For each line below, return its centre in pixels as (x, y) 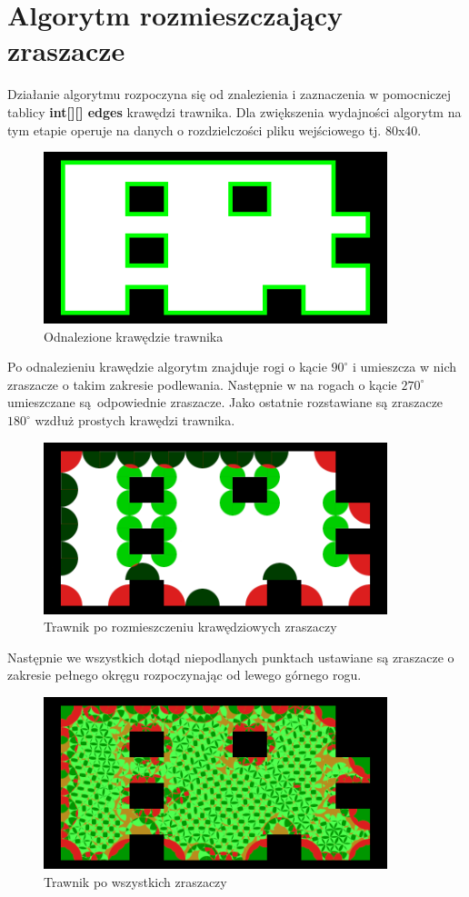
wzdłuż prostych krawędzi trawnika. (135, 420)
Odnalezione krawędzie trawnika (134, 336)
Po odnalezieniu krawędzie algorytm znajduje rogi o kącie (167, 367)
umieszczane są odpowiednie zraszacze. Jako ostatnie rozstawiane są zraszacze (225, 402)
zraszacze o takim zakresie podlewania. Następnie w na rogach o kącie (202, 384)
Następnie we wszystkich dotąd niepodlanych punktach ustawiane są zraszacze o (231, 657)
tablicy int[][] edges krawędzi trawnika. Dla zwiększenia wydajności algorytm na (234, 111)
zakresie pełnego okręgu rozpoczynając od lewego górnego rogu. (185, 675)
